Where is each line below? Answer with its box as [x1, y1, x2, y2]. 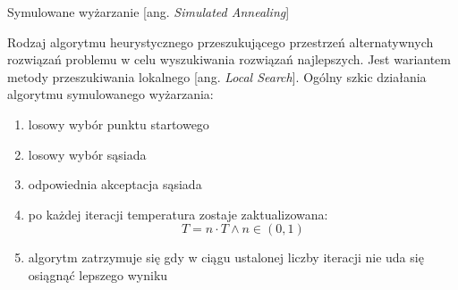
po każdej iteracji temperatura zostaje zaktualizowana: [28, 204, 328, 223]
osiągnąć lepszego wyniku [28, 265, 168, 284]
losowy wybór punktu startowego [28, 114, 209, 133]
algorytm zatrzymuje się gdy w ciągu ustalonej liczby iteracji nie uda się [28, 248, 424, 267]
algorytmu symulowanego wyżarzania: [7, 85, 214, 104]
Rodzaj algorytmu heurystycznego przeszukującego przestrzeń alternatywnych [7, 32, 434, 51]
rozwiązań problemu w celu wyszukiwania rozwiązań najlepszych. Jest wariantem [7, 50, 451, 69]
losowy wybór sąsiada [28, 145, 147, 163]
